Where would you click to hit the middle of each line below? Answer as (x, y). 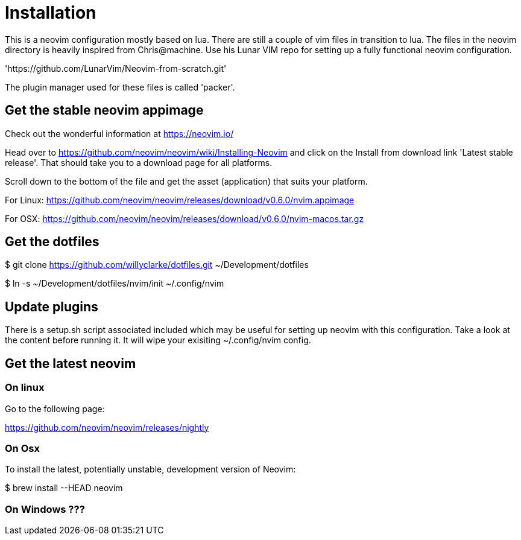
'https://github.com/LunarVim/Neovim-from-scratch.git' (116, 68)
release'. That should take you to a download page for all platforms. (139, 162)
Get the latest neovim (71, 363)
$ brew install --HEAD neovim (64, 488)
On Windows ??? (45, 509)
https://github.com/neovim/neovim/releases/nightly (107, 427)
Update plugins (52, 307)
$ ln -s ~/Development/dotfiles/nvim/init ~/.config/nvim (115, 284)
